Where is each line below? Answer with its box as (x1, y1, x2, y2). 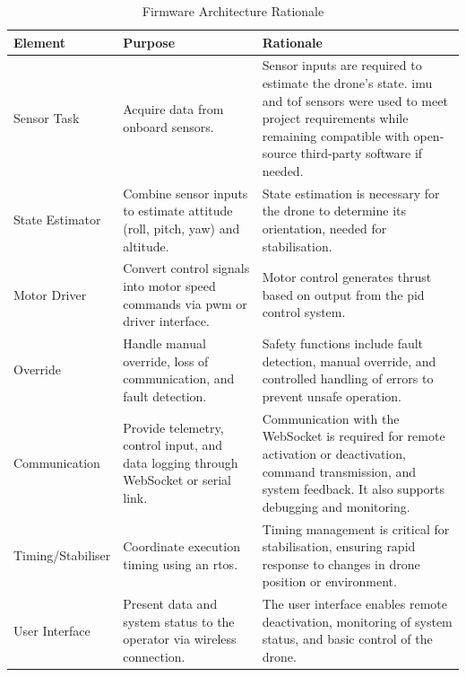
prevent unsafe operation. (262, 386, 401, 405)
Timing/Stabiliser (13, 545, 111, 564)
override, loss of (123, 351, 209, 370)
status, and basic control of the (262, 629, 433, 648)
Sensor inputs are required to (262, 56, 422, 75)
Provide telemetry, (123, 418, 224, 436)
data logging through (123, 453, 238, 471)
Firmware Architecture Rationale (142, 2, 324, 20)
